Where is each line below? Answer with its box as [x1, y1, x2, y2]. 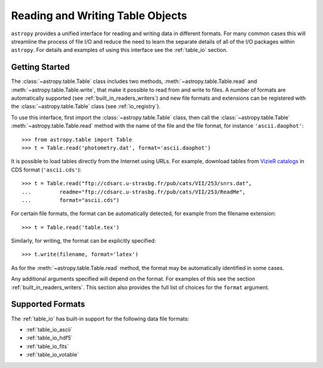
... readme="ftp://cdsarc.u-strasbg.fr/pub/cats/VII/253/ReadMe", [22, 188, 246, 195]
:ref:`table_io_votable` [26, 351, 79, 358]
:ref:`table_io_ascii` [26, 326, 73, 333]
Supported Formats [11, 299, 86, 309]
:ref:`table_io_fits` [26, 342, 69, 349]
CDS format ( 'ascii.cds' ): [11, 166, 82, 173]
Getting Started [11, 62, 70, 72]
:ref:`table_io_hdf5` [26, 335, 73, 342]
